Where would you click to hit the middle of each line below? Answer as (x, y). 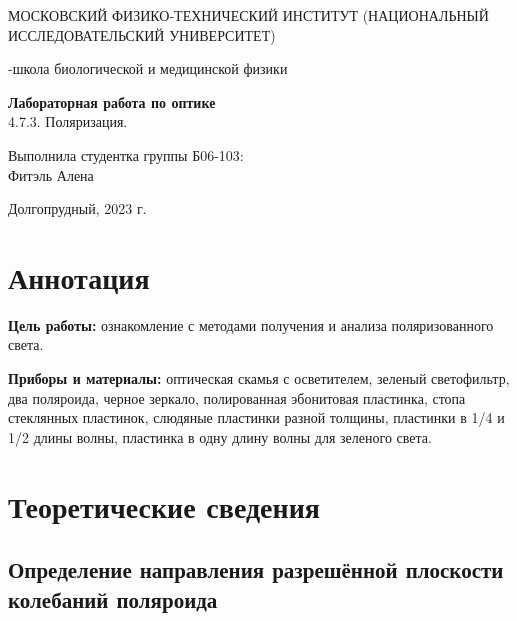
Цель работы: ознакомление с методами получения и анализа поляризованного (251, 324)
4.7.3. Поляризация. (68, 121)
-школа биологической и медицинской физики (148, 68)
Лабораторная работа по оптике (112, 101)
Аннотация (79, 276)
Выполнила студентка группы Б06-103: (126, 154)
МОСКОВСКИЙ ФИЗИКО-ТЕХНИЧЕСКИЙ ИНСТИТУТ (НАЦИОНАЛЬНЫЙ (248, 15)
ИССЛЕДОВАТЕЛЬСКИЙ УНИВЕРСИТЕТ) (142, 34)
